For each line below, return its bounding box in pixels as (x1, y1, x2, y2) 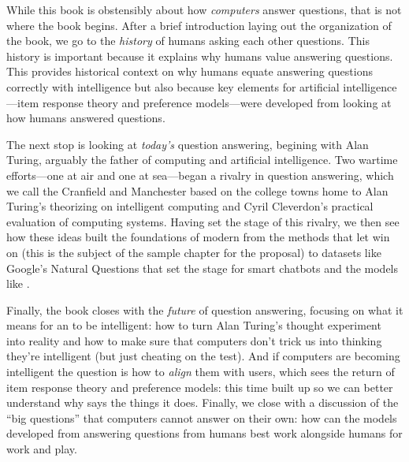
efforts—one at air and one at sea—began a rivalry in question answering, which (6, 166, 394, 183)
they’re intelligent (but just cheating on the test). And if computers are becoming (6, 348, 400, 364)
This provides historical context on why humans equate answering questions (6, 63, 373, 80)
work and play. (6, 441, 77, 457)
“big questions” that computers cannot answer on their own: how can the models (6, 409, 397, 426)
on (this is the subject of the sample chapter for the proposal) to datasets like (6, 244, 381, 260)
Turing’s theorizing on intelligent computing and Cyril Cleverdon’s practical (6, 198, 374, 214)
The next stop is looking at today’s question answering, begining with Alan (6, 136, 369, 152)
